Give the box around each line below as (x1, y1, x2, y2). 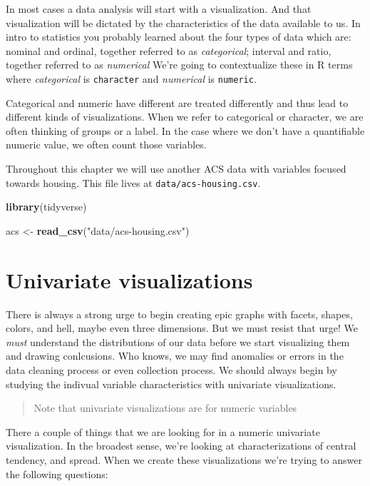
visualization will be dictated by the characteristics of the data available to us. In (6, 15, 361, 30)
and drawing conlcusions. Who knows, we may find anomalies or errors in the (6, 348, 344, 363)
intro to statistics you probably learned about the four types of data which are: (6, 29, 351, 44)
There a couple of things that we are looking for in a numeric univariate (6, 424, 320, 439)
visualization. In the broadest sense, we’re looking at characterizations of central (6, 438, 356, 453)
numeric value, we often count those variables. (6, 137, 207, 152)
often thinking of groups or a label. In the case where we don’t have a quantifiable (6, 123, 365, 138)
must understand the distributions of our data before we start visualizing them (6, 334, 350, 349)
